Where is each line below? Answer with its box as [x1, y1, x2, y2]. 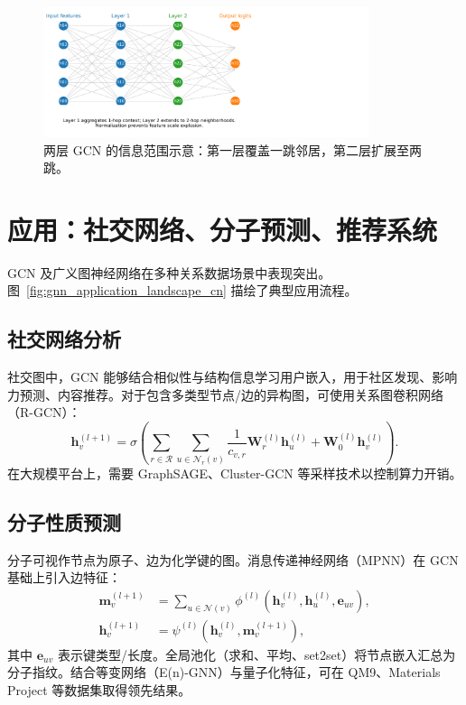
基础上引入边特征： [7, 568, 121, 587]
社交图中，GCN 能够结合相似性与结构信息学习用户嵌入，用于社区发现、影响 [7, 367, 458, 386]
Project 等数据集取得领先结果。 [7, 680, 191, 699]
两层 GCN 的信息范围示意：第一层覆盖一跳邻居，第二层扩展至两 [43, 140, 422, 159]
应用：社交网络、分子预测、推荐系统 [7, 210, 438, 247]
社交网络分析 [7, 325, 121, 353]
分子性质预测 [7, 507, 121, 535]
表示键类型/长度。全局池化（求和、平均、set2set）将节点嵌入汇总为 [57, 645, 456, 663]
